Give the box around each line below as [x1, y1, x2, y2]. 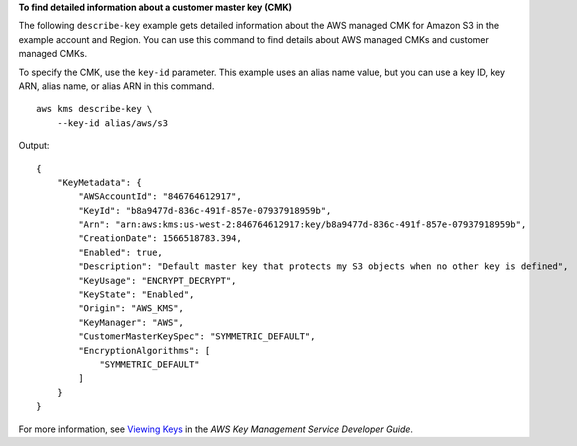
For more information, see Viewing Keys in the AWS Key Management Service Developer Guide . [18, 423, 414, 435]
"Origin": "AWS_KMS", [78, 303, 185, 314]
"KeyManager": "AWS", [78, 316, 185, 328]
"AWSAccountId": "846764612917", [78, 191, 242, 202]
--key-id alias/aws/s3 [56, 117, 169, 129]
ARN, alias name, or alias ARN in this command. [18, 80, 215, 92]
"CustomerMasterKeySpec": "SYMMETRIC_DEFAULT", [78, 331, 316, 342]
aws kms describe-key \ [36, 103, 153, 115]
